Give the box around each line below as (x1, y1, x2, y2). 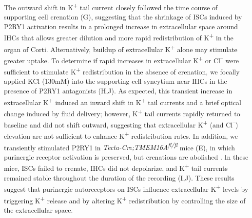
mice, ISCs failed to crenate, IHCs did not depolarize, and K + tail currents (4, 162, 228, 173)
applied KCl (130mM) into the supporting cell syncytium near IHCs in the (4, 76, 227, 86)
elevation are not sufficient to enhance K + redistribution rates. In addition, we (4, 129, 238, 141)
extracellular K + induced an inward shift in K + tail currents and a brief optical (4, 95, 241, 107)
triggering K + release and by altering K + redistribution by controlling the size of (4, 194, 246, 205)
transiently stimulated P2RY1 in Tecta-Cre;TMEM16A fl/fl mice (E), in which (4, 141, 235, 152)
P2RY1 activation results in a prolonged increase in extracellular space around (4, 21, 238, 31)
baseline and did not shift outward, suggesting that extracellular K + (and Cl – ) (4, 118, 238, 129)
